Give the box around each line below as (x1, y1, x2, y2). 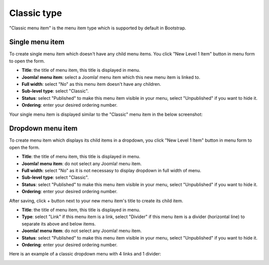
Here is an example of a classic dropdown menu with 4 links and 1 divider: (9, 251, 161, 257)
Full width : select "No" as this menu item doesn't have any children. (21, 81, 161, 87)
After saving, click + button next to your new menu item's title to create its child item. (9, 198, 184, 204)
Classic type (9, 7, 62, 18)
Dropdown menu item (9, 124, 78, 133)
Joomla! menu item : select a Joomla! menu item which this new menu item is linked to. (21, 74, 200, 80)
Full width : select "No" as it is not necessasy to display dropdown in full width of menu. (21, 168, 201, 174)
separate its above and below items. (21, 221, 96, 227)
